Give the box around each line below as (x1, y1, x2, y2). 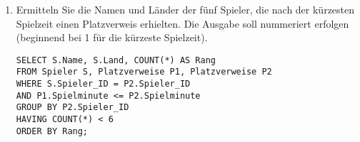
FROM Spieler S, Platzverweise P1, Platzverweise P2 (16, 67, 272, 77)
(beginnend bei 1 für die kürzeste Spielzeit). (16, 30, 208, 45)
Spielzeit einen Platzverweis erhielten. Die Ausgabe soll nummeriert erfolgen (16, 16, 349, 31)
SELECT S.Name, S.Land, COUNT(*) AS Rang (16, 55, 216, 65)
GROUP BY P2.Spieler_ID (16, 102, 129, 113)
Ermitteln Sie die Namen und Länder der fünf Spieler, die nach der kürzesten (16, 2, 355, 16)
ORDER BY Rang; (16, 126, 89, 136)
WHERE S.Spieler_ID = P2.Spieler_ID (16, 79, 191, 89)
